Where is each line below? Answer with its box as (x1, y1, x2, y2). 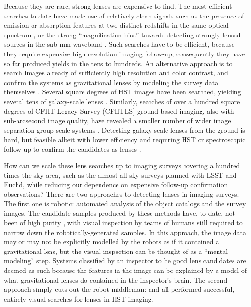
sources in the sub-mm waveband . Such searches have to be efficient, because (4, 39, 234, 49)
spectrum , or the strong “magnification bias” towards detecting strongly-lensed (4, 29, 241, 39)
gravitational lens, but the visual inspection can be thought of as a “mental (4, 246, 228, 256)
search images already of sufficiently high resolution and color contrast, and (4, 68, 228, 78)
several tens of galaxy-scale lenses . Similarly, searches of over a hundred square (4, 96, 240, 106)
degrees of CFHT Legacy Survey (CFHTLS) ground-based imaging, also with (4, 106, 234, 116)
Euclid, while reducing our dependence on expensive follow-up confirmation (4, 179, 228, 189)
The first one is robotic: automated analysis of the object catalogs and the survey (4, 198, 246, 208)
